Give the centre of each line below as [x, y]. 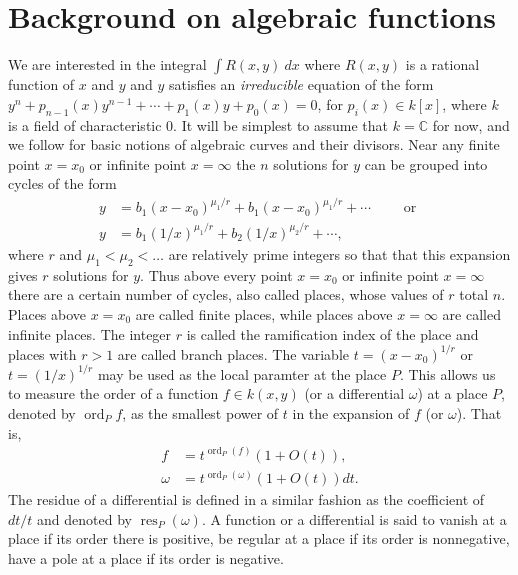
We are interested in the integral [107, 64]
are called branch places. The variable [233, 353]
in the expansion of [351, 412]
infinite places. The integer [90, 333]
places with [42, 353]
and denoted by [84, 518]
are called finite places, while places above [264, 313]
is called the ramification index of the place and [332, 333]
